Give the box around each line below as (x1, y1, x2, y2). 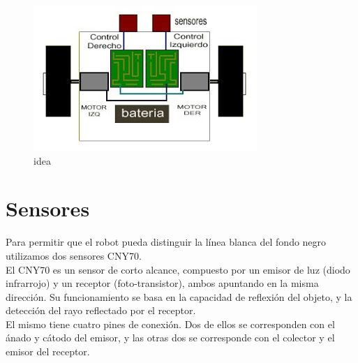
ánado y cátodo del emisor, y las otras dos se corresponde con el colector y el (6, 330, 335, 345)
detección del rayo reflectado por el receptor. (6, 303, 196, 318)
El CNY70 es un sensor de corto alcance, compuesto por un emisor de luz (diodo (6, 262, 350, 276)
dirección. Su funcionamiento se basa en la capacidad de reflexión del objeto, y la (6, 289, 352, 304)
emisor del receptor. (6, 344, 90, 359)
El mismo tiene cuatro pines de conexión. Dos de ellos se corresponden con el (6, 316, 335, 331)
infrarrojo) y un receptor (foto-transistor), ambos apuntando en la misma (6, 276, 319, 290)
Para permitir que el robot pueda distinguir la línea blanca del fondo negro (6, 235, 327, 249)
